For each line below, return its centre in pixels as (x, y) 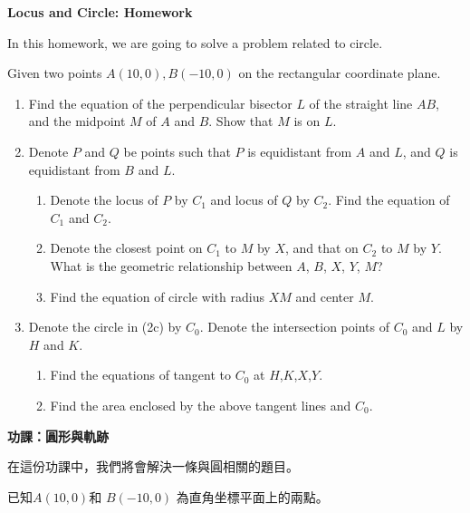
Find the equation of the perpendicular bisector (160, 103)
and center (325, 296)
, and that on (321, 248)
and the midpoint (77, 121)
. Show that (241, 121)
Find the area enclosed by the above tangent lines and (201, 405)
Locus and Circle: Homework (100, 12)
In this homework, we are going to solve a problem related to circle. (195, 42)
